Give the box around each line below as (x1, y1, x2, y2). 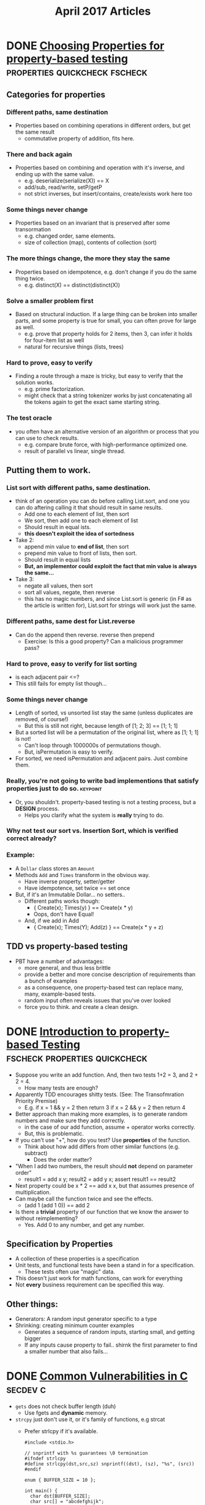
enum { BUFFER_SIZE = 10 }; (24, 1477, 96, 1484)
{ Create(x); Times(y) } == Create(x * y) (33, 903, 133, 911)
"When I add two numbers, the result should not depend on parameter (15, 1162, 193, 1170)
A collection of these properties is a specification (15, 1255, 140, 1263)
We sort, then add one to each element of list (24, 517, 138, 524)
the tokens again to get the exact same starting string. (24, 398, 161, 406)
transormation (15, 226, 51, 233)
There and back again (6, 150, 72, 158)
